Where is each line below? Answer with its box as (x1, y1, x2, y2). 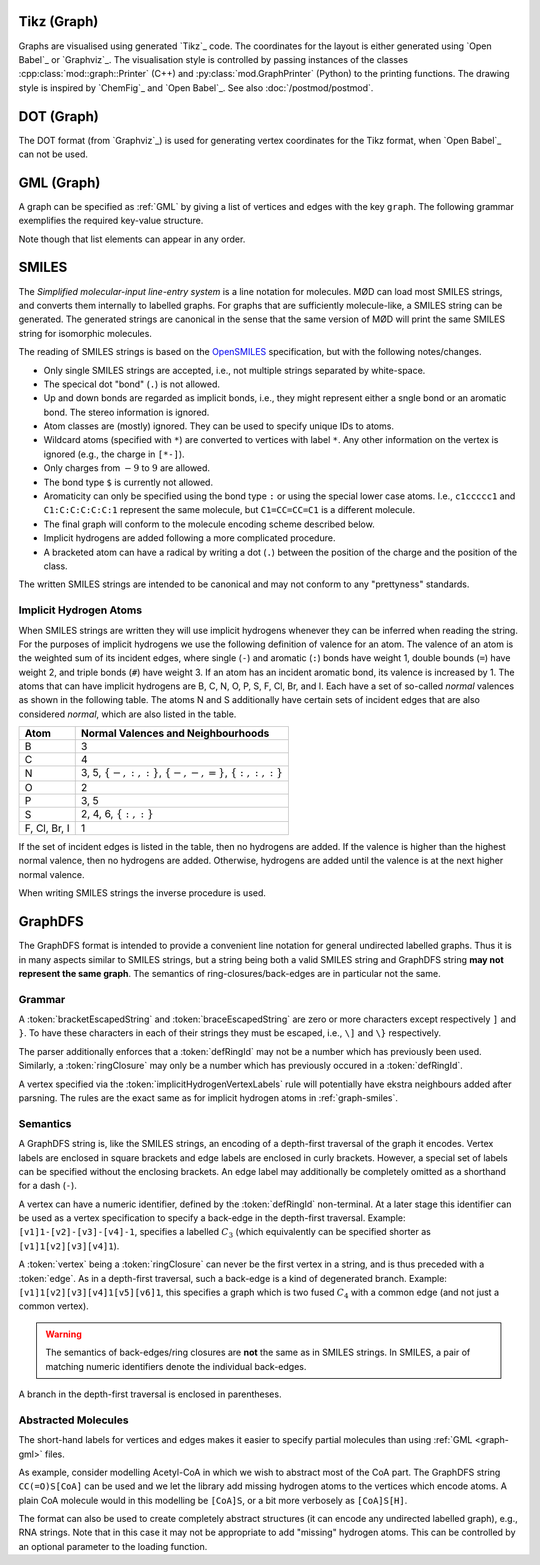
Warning (45, 1328, 82, 1340)
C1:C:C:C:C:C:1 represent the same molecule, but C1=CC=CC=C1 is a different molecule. (43, 504, 415, 516)
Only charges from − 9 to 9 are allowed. (43, 462, 210, 474)
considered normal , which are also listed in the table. (18, 708, 237, 720)
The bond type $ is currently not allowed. (43, 476, 214, 488)
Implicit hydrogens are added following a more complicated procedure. (43, 532, 336, 544)
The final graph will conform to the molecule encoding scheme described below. (43, 518, 375, 530)
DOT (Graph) (18, 108, 100, 125)
